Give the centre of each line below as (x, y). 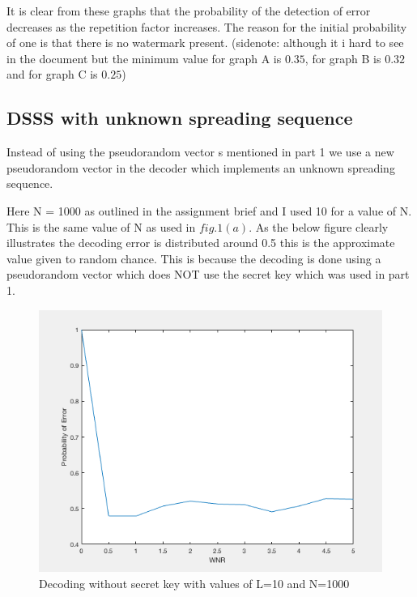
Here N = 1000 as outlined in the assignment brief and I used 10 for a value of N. (209, 210)
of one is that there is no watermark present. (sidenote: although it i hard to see (205, 43)
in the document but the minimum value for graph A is (144, 58)
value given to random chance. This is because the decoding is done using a (194, 258)
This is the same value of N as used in (101, 226)
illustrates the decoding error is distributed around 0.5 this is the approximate (201, 243)
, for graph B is (343, 58)
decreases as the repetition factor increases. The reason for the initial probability (207, 26)
